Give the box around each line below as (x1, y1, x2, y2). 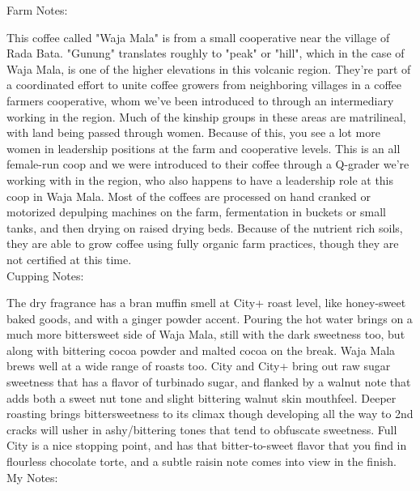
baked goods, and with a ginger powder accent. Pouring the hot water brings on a (6, 310, 413, 327)
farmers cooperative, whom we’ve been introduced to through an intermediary (6, 92, 394, 109)
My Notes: (6, 468, 58, 485)
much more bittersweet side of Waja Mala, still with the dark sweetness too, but (6, 326, 405, 343)
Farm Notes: (6, 2, 68, 18)
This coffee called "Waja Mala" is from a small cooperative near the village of (6, 28, 390, 45)
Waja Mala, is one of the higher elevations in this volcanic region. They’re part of (6, 60, 411, 77)
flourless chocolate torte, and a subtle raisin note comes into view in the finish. (6, 453, 397, 470)
